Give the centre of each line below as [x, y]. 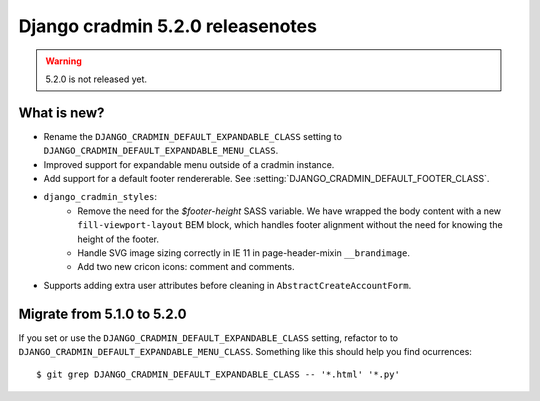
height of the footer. [118, 239]
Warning [63, 61]
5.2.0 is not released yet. [96, 79]
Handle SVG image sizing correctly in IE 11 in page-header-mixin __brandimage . [243, 252]
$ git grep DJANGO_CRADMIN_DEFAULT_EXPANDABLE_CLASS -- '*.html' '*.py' [218, 374]
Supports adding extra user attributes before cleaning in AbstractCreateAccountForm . [227, 285]
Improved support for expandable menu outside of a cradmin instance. [189, 164]
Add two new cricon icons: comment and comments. [186, 267]
